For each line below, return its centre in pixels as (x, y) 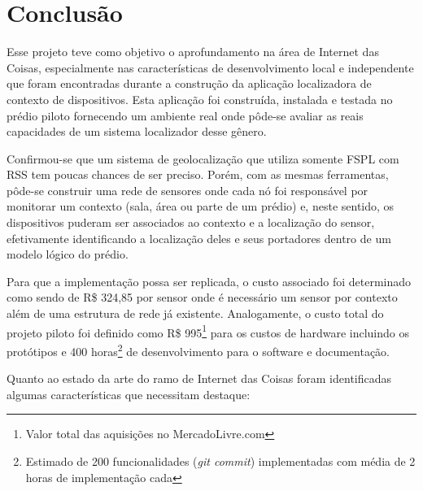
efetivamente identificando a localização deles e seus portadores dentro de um (199, 238)
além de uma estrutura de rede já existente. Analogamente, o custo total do (195, 313)
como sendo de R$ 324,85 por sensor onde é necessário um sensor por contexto (202, 297)
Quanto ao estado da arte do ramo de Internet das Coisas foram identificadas (199, 378)
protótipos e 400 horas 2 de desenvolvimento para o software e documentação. (198, 350)
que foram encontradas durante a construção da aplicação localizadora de (189, 83)
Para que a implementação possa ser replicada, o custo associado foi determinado (209, 281)
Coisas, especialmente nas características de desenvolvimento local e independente (210, 67)
